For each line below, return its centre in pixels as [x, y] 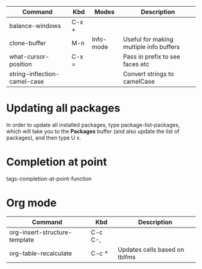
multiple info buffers [151, 47]
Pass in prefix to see [151, 57]
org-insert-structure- [41, 232]
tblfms [127, 257]
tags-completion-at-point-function [49, 178]
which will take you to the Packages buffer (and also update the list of [93, 131]
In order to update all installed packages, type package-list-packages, [93, 125]
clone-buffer [28, 43]
